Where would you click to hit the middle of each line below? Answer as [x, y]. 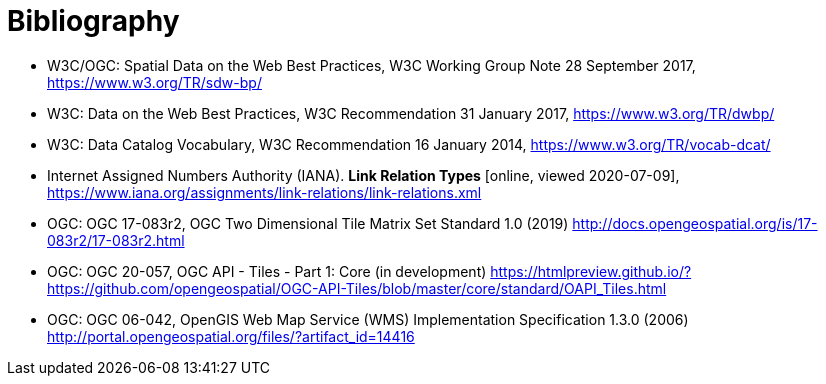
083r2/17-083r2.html [116, 240]
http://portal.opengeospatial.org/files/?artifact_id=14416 [231, 336]
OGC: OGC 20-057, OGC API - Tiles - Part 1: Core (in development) [267, 271]
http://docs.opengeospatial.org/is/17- [695, 223]
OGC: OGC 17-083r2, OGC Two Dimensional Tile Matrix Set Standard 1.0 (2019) [308, 223]
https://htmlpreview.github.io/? [591, 271]
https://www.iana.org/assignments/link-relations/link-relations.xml [264, 192]
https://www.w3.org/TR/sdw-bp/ [154, 82]
